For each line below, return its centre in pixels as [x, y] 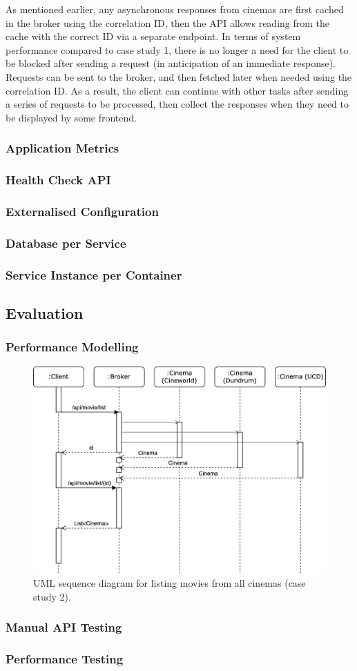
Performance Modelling [72, 347]
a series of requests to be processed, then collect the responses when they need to [177, 104]
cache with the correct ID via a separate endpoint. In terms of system [153, 36]
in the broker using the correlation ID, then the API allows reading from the [168, 22]
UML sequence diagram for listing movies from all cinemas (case [170, 583]
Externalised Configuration [82, 211]
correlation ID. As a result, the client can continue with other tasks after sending [177, 90]
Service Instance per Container [94, 274]
